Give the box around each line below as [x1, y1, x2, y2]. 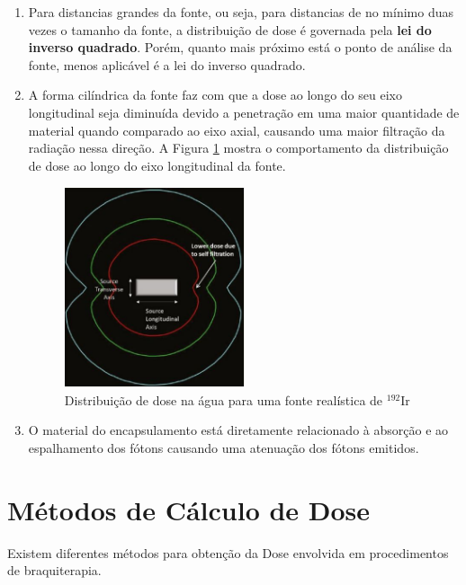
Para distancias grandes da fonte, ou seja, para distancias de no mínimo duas [28, 3, 453, 21]
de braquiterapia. [7, 561, 102, 580]
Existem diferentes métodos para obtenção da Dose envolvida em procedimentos [7, 543, 449, 562]
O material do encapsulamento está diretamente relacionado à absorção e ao [28, 421, 449, 439]
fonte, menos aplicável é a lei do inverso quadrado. [28, 55, 306, 74]
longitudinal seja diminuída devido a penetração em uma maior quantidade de [28, 102, 460, 121]
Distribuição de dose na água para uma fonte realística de [64, 390, 383, 409]
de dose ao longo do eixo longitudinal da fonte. [28, 155, 286, 174]
